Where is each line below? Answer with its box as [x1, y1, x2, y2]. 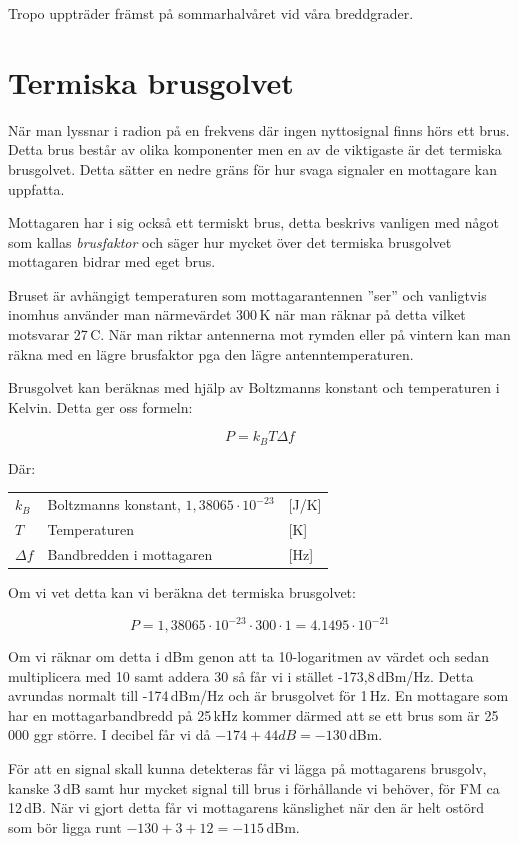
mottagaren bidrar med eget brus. [8, 251, 216, 272]
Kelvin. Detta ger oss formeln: [8, 396, 193, 417]
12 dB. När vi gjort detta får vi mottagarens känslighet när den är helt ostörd [8, 797, 484, 818]
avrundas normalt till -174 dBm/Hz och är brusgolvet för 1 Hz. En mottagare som [8, 685, 509, 706]
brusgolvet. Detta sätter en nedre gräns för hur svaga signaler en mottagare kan [8, 158, 497, 179]
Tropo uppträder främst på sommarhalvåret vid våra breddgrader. [8, 3, 414, 23]
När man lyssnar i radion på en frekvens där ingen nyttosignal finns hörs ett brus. [8, 119, 510, 140]
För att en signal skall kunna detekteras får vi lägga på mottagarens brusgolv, [8, 758, 487, 779]
